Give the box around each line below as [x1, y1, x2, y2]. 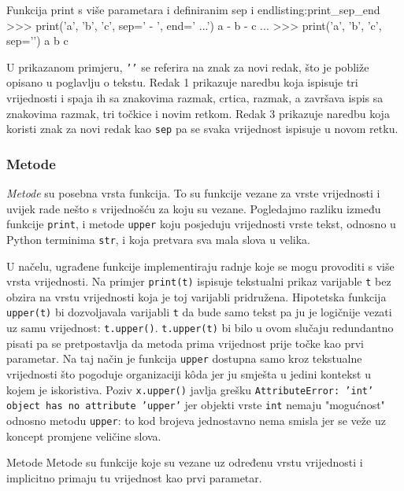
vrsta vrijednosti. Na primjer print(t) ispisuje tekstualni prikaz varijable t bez [6, 273, 391, 290]
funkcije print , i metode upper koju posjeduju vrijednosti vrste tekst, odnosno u [6, 216, 396, 232]
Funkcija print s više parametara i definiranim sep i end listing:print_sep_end [6, 2, 380, 17]
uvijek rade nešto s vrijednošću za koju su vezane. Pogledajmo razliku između [6, 200, 381, 216]
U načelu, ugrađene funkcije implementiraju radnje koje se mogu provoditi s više [6, 257, 395, 274]
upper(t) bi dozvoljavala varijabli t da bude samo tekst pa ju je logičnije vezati [6, 304, 392, 320]
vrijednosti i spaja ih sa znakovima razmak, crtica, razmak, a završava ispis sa [6, 90, 384, 106]
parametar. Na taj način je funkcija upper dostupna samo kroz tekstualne [6, 350, 362, 367]
